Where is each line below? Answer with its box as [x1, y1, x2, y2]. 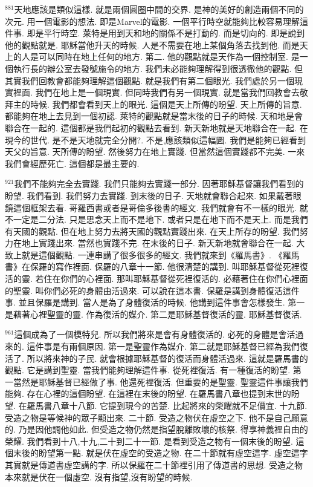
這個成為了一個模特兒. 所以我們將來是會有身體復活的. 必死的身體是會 [14, 328, 287, 341]
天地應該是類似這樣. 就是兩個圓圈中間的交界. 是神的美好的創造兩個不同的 [14, 3, 304, 15]
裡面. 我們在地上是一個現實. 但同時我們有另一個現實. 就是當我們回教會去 [13, 86, 300, 99]
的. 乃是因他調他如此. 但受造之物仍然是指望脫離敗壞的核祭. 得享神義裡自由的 [5, 423, 308, 436]
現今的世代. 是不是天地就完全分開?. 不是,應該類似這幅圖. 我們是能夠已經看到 [5, 133, 306, 146]
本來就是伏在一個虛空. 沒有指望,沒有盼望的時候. [5, 470, 193, 483]
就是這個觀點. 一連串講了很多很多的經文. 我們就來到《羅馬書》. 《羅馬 [21, 248, 300, 261]
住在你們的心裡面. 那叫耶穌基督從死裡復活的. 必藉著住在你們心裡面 [44, 272, 308, 285]
